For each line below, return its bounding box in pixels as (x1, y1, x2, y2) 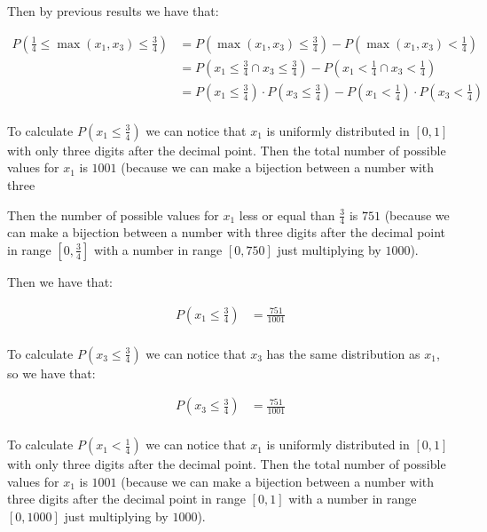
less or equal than (239, 205, 335, 224)
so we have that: (7, 363, 96, 382)
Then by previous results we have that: (7, 2, 219, 20)
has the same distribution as (266, 344, 420, 362)
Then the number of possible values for (7, 205, 219, 224)
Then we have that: (7, 272, 113, 290)
